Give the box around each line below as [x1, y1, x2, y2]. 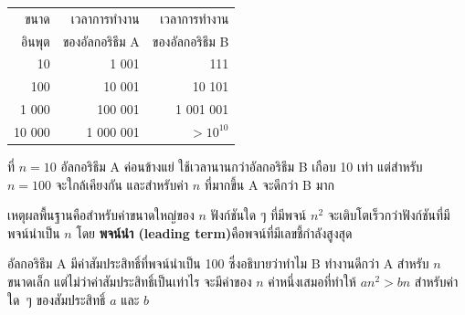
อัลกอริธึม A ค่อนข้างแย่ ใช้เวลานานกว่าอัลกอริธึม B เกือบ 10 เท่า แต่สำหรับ [60, 157, 423, 176]
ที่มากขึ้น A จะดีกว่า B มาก [204, 174, 334, 194]
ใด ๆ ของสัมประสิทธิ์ [7, 289, 106, 309]
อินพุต [20, 31, 50, 50]
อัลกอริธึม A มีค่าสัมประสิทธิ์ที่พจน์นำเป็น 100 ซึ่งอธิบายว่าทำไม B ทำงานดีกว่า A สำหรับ [7, 254, 429, 273]
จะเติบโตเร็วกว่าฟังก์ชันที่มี [327, 205, 450, 225]
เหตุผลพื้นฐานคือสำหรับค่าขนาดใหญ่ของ [7, 205, 195, 225]
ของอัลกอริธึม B [152, 31, 229, 50]
